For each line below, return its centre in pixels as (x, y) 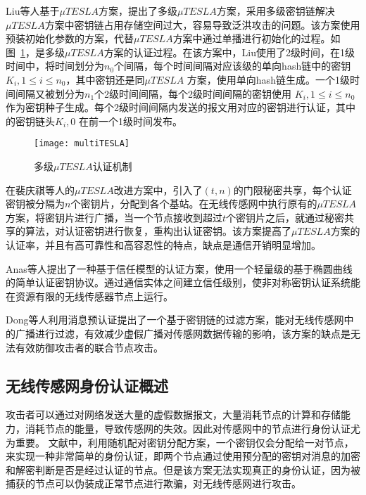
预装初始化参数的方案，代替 (70, 38)
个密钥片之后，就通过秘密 (285, 217)
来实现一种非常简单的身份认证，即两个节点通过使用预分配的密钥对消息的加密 (183, 456)
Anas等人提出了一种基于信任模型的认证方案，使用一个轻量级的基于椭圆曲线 (179, 268)
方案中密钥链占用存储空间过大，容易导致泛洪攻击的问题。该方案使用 (202, 24)
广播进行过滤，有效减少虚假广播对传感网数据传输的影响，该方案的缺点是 (183, 333)
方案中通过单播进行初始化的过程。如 (257, 38)
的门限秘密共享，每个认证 (292, 189)
